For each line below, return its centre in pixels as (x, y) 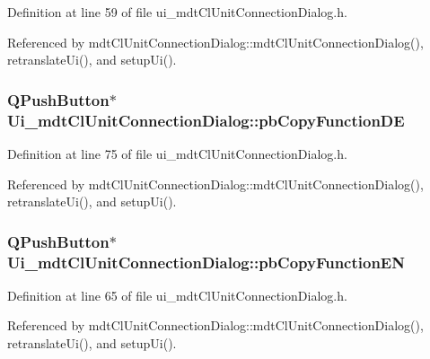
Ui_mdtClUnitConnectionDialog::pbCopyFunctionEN (206, 262)
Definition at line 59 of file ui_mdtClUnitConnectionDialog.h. (177, 12)
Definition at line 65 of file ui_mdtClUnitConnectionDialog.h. (177, 295)
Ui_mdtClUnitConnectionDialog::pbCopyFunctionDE (206, 120)
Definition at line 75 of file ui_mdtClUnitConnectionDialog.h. (177, 153)
